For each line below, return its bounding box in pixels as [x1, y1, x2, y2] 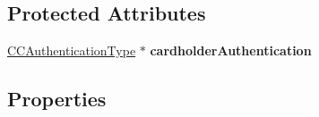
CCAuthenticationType [7, 41, 136, 60]
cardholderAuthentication [150, 41, 312, 60]
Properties [7, 85, 107, 113]
